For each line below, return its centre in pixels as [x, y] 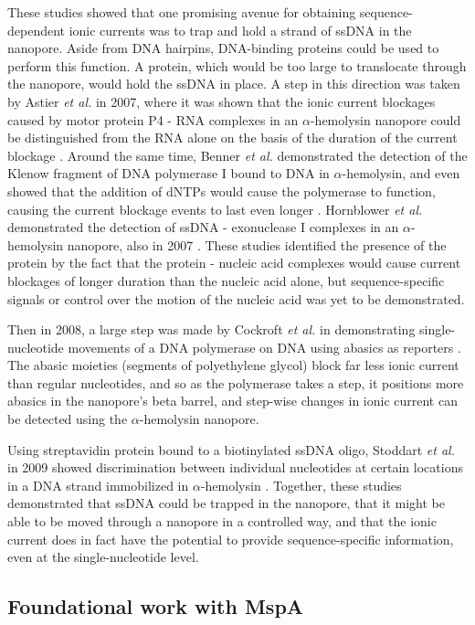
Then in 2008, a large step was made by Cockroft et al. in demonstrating [211, 329]
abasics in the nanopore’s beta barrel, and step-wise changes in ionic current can [232, 401]
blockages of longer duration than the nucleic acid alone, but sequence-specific [226, 280]
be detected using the [68, 419]
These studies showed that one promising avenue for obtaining [182, 12]
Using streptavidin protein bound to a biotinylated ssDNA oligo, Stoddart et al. [231, 449]
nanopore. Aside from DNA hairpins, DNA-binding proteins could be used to [223, 48]
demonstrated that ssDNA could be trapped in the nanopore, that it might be [226, 503]
